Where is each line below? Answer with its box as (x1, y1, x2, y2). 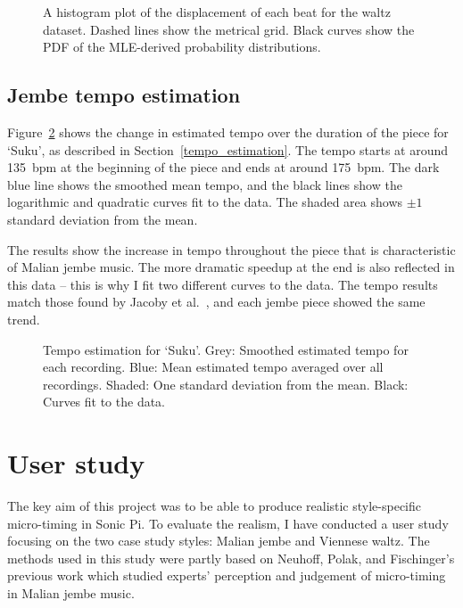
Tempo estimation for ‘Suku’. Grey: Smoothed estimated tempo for (43, 340, 409, 358)
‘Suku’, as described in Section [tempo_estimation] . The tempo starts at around (7, 140, 449, 159)
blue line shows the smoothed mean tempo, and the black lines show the (7, 175, 402, 193)
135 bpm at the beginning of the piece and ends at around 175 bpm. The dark (7, 158, 440, 177)
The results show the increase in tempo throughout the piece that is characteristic (7, 240, 456, 259)
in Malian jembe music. (7, 583, 135, 602)
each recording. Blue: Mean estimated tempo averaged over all (43, 357, 384, 376)
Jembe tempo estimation (7, 81, 241, 109)
